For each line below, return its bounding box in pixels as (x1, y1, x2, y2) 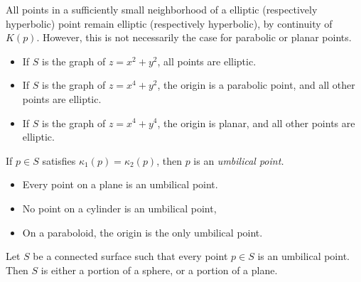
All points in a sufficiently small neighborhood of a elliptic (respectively (6, 2, 318, 16)
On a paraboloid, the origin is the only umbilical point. (22, 224, 263, 239)
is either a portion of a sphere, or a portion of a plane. (41, 262, 278, 277)
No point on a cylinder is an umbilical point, (22, 200, 217, 215)
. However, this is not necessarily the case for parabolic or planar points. (36, 30, 352, 45)
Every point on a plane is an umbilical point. (22, 177, 218, 192)
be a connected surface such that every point (33, 249, 228, 264)
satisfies (42, 153, 76, 168)
